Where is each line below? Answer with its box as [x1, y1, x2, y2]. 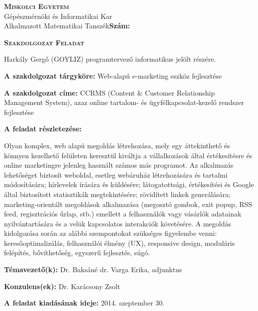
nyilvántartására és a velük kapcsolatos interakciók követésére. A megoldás [4, 218, 231, 228]
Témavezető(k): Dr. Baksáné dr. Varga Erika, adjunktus [4, 264, 182, 275]
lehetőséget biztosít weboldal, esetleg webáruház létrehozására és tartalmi [4, 169, 228, 180]
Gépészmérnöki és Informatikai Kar [4, 10, 112, 21]
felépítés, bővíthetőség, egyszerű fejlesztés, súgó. [4, 247, 150, 258]
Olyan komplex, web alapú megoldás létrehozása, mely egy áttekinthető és [4, 140, 230, 150]
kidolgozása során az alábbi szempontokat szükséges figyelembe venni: [4, 228, 217, 238]
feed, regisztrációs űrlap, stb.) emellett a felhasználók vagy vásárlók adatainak [4, 208, 242, 219]
